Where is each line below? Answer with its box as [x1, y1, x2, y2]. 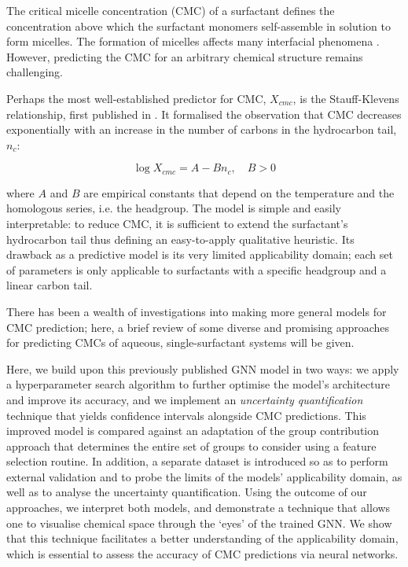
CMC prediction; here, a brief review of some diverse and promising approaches [6, 318, 390, 335]
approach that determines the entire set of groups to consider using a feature [6, 437, 377, 454]
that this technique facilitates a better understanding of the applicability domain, [6, 530, 399, 547]
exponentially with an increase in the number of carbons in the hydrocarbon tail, [6, 121, 397, 138]
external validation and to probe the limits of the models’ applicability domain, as [6, 468, 402, 484]
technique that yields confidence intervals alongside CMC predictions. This [6, 407, 366, 423]
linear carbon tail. [6, 277, 93, 293]
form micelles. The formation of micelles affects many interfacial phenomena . [6, 33, 380, 50]
